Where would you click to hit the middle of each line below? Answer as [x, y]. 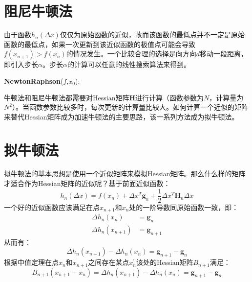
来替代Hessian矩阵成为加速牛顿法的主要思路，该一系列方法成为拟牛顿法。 [121, 116]
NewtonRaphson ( [34, 81]
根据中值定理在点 [31, 262]
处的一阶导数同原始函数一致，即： [184, 207]
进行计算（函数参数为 [170, 97]
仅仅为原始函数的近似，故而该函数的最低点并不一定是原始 [152, 35]
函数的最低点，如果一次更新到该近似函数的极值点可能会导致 [100, 44]
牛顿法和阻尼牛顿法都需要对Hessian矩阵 [67, 97]
